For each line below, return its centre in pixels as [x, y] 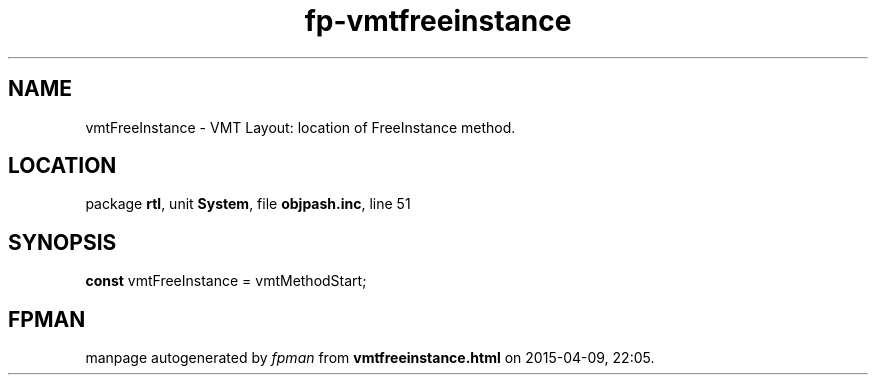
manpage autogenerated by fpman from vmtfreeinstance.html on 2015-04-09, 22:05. [370, 358]
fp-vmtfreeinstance [438, 21]
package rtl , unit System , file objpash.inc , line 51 [248, 204]
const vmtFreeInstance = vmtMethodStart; [226, 281]
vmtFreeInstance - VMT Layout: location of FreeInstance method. [300, 127]
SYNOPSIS [62, 242]
